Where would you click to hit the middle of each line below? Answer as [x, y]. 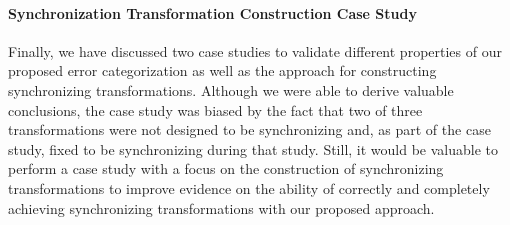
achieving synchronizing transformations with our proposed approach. [221, 207]
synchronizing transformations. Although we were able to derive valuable [231, 89]
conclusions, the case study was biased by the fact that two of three [215, 109]
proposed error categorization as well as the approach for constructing [222, 70]
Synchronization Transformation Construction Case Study [212, 12]
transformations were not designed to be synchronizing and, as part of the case [249, 129]
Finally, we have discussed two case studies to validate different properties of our [255, 50]
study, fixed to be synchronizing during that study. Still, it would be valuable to [253, 148]
